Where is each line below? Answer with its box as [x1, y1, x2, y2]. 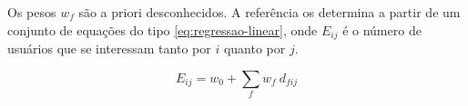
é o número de [342, 20, 422, 39]
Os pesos [7, 3, 56, 21]
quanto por [223, 39, 286, 58]
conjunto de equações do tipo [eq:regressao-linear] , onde [7, 20, 318, 39]
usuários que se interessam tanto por [7, 39, 211, 58]
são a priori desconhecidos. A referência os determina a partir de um [78, 3, 461, 21]
